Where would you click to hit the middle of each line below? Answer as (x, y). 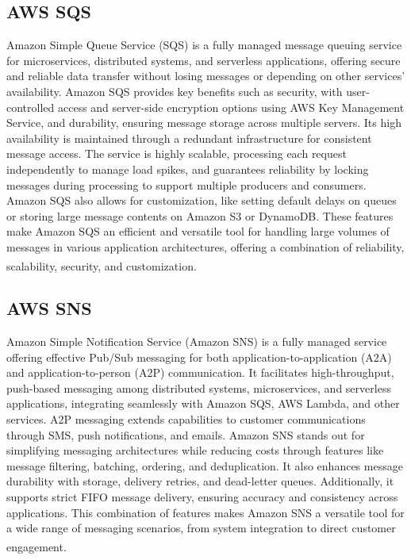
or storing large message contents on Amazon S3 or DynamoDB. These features (200, 215)
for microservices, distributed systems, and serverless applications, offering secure (204, 60)
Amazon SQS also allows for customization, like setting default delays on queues (202, 200)
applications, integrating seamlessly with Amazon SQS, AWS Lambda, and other (203, 403)
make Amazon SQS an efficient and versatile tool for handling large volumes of (198, 231)
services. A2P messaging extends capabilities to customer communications (186, 418)
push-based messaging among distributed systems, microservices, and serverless (199, 387)
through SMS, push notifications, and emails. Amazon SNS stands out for (186, 434)
